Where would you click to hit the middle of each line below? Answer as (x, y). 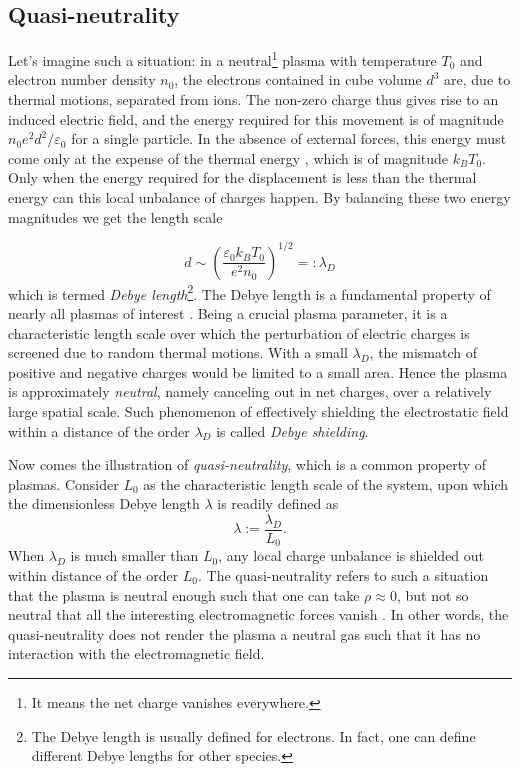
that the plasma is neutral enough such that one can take (184, 594)
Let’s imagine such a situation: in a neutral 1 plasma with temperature (222, 58)
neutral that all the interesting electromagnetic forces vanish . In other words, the (258, 614)
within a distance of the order (99, 430)
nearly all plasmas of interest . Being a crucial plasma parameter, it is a (228, 312)
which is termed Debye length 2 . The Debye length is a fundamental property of (249, 292)
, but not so (432, 594)
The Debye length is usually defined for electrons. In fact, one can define (253, 735)
